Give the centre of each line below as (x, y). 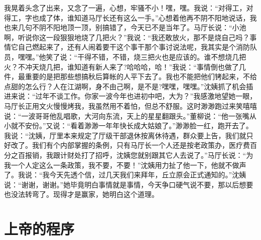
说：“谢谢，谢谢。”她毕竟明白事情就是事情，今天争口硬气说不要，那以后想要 (129, 184)
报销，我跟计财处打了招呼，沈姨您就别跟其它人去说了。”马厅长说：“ (136, 155)
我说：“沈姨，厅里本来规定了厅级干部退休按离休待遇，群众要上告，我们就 (125, 135)
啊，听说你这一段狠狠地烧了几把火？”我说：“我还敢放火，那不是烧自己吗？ (127, 37)
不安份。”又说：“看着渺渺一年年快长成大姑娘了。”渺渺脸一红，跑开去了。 (135, 126)
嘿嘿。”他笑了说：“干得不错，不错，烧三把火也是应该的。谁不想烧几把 (132, 56)
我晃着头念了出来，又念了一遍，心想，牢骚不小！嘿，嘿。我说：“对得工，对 (129, 8)
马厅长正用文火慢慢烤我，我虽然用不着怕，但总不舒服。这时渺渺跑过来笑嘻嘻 (130, 105)
